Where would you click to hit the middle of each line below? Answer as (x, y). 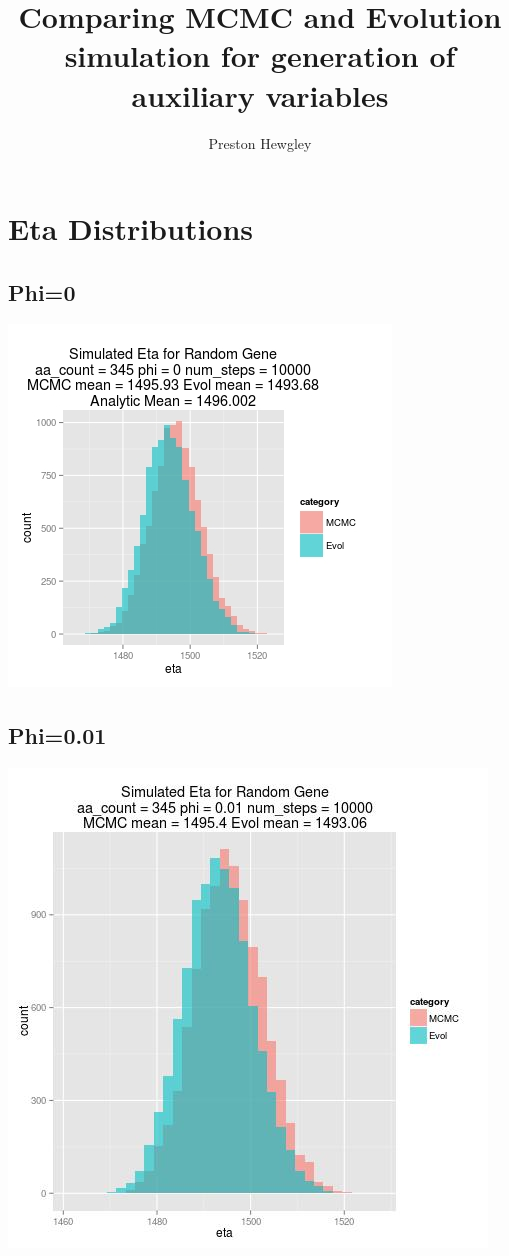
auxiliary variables (260, 94)
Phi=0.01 (57, 735)
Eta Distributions (131, 228)
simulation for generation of (260, 55)
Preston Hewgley (260, 142)
